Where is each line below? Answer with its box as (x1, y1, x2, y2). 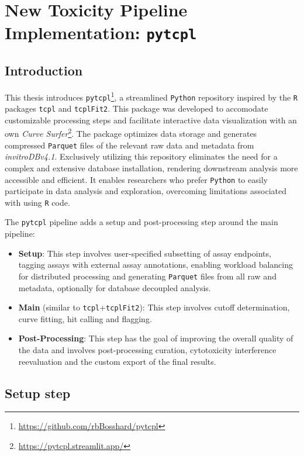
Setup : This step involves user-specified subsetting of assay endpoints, (18, 247, 271, 259)
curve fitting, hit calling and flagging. (18, 312, 152, 324)
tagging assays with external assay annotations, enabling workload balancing (18, 258, 293, 271)
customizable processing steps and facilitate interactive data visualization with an (5, 113, 297, 126)
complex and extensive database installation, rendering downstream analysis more (5, 161, 298, 174)
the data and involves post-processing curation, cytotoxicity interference (18, 343, 277, 355)
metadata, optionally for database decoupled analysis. (18, 281, 211, 293)
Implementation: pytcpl (5, 20, 197, 44)
